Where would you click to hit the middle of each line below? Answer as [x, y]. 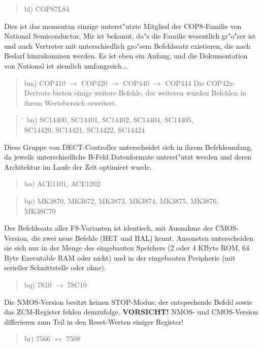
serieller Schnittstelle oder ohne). [55, 267]
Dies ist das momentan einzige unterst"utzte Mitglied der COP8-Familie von [123, 26]
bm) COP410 [45, 83]
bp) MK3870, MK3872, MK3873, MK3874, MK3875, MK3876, [121, 200]
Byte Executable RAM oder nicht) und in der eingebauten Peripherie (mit [120, 257]
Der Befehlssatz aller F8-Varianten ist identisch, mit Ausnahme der [109, 228]
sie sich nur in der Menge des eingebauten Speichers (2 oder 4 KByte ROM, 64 [127, 248]
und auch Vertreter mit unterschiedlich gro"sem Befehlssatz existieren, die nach [127, 45]
